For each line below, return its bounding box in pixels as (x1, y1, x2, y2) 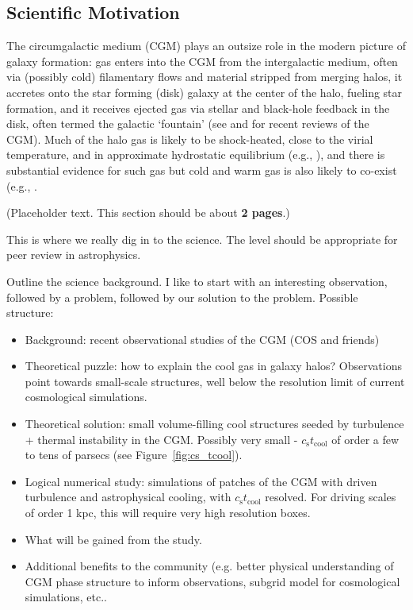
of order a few (331, 430, 400, 447)
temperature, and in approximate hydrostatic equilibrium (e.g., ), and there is (6, 146, 385, 163)
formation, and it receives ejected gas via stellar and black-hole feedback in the (6, 99, 390, 116)
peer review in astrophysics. (6, 246, 141, 263)
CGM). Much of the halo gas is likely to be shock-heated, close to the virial (6, 130, 373, 147)
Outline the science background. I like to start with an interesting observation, (6, 272, 388, 289)
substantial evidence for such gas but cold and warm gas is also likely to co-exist (6, 161, 397, 178)
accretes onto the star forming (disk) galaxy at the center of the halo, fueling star (6, 83, 403, 100)
